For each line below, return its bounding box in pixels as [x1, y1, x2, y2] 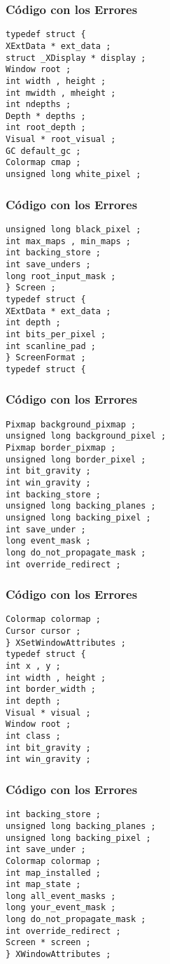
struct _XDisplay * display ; [6, 52, 146, 63]
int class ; [6, 731, 61, 742]
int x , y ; [6, 661, 61, 672]
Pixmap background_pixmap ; [6, 419, 136, 430]
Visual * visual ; [6, 707, 91, 718]
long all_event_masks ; [6, 891, 116, 901]
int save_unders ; [6, 259, 91, 269]
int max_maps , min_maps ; [6, 236, 131, 246]
